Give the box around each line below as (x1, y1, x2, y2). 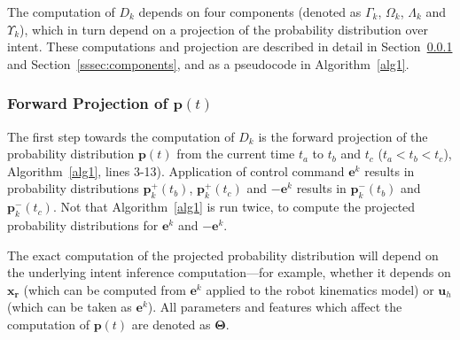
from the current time (176, 144, 295, 163)
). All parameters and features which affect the (147, 297, 402, 316)
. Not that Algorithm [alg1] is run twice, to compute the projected (52, 197, 416, 216)
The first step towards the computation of (7, 127, 235, 145)
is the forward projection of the (258, 127, 428, 145)
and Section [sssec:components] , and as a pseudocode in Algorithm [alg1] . (7, 54, 409, 73)
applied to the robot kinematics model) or (206, 280, 434, 298)
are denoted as (131, 314, 211, 333)
